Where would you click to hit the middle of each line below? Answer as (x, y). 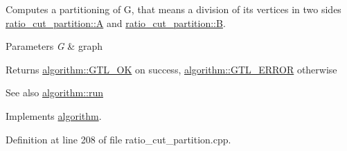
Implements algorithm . (54, 115)
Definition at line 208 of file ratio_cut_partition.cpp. (118, 139)
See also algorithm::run (54, 92)
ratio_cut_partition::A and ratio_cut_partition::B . (116, 23)
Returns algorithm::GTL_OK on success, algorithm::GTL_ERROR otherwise (171, 69)
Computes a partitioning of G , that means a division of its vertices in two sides (173, 9)
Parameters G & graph (54, 46)
